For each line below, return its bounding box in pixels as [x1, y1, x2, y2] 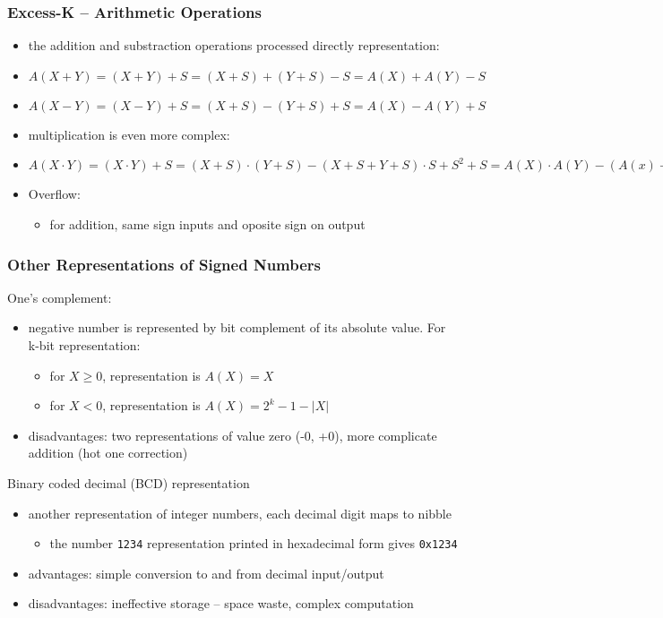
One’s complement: [7, 288, 112, 306]
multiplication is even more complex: [28, 124, 230, 143]
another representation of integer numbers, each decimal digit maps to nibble [28, 503, 452, 522]
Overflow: [28, 185, 81, 203]
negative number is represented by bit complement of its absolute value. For [28, 318, 446, 337]
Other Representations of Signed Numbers [7, 253, 322, 275]
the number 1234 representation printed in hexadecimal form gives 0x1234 [49, 534, 458, 553]
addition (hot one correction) [28, 443, 188, 462]
